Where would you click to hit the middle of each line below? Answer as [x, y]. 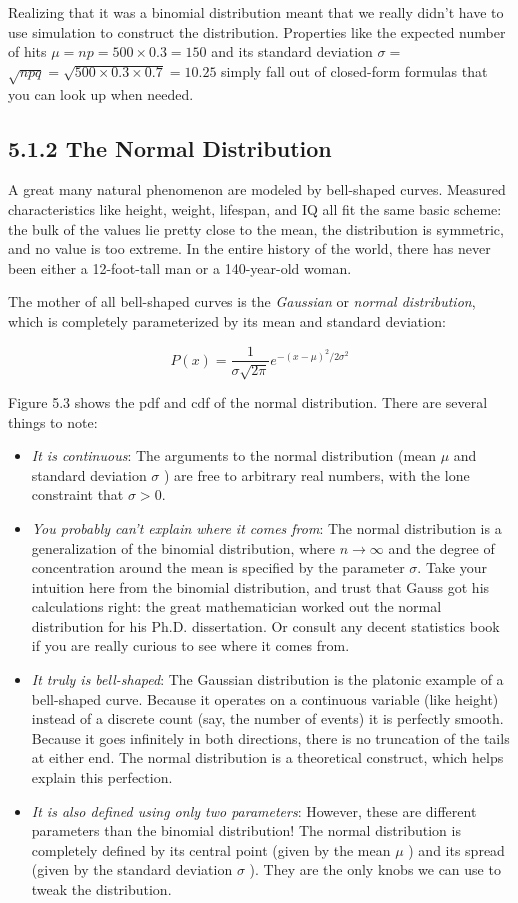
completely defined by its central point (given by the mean [211, 849]
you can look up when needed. [101, 93]
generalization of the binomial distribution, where [183, 547]
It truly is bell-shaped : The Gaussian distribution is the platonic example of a [267, 679]
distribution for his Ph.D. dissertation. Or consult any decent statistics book [265, 625]
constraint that [77, 494]
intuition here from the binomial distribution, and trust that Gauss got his [260, 586]
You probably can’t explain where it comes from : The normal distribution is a [266, 527]
